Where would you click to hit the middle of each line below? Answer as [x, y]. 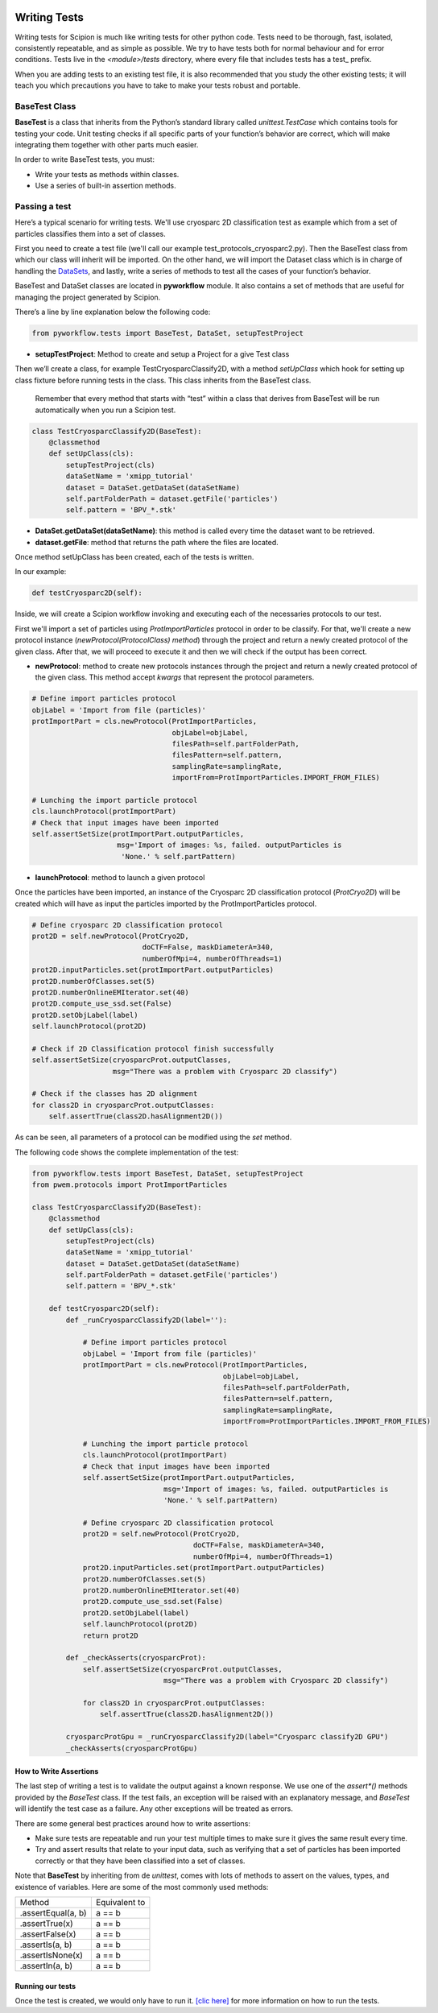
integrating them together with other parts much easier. [107, 145]
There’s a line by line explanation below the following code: [113, 312]
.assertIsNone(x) [52, 1955]
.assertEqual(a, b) [54, 1913]
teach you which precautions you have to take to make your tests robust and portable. [158, 85]
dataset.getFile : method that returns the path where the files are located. [157, 542]
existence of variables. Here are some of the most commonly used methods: [142, 1887]
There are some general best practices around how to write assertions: [133, 1823]
